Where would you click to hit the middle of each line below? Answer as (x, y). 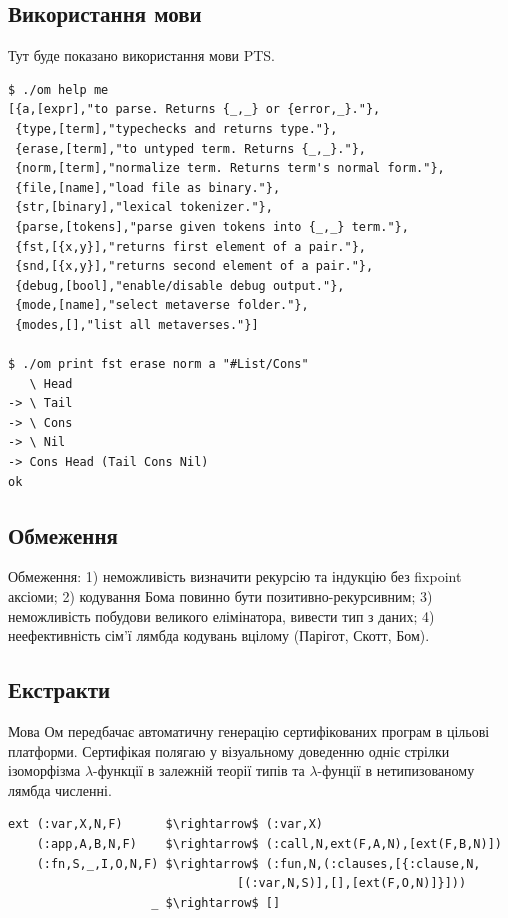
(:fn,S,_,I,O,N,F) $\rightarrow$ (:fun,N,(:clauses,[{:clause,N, (258, 863)
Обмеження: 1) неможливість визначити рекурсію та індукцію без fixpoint (235, 576)
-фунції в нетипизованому (396, 770)
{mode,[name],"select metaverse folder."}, (162, 305)
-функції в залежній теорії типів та (199, 770)
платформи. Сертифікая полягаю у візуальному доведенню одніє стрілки (229, 750)
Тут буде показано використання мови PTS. (141, 55)
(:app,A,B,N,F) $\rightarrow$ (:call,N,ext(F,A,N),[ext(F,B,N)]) (269, 844)
